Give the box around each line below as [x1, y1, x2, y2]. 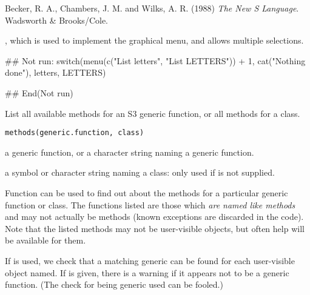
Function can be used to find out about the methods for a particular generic [5, 187, 288, 199]
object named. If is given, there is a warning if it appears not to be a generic [5, 266, 289, 279]
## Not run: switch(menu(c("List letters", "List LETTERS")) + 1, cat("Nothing [5, 54, 306, 67]
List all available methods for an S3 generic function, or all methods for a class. [5, 107, 300, 119]
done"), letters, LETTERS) [5, 66, 106, 79]
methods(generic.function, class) [5, 128, 144, 138]
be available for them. [5, 234, 86, 247]
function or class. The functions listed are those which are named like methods [5, 198, 295, 211]
